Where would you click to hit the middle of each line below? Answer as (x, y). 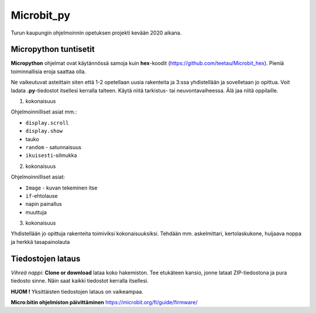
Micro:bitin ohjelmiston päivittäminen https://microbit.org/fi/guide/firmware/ (104, 302)
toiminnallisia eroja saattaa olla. (48, 71)
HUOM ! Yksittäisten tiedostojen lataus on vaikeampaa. (77, 291)
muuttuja (36, 212)
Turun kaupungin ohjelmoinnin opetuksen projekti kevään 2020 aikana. (96, 33)
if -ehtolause (42, 195)
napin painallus (44, 204)
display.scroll (47, 123)
